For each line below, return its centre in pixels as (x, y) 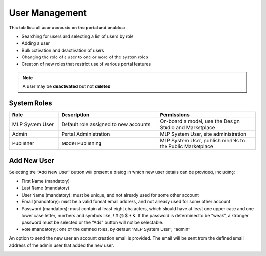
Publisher (23, 143)
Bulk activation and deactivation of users (63, 50)
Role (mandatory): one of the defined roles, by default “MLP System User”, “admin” (106, 229)
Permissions (175, 115)
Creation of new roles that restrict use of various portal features (86, 64)
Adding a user (36, 43)
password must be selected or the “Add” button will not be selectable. (92, 222)
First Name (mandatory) (46, 181)
